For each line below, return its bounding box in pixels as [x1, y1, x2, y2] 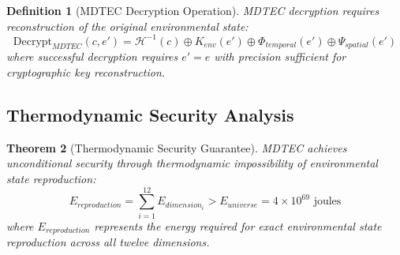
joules [313, 196, 342, 208]
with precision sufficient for [214, 48, 346, 65]
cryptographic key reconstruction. [6, 64, 166, 81]
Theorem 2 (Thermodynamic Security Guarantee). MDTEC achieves [6, 139, 347, 156]
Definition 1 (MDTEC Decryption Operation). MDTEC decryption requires [6, 2, 379, 18]
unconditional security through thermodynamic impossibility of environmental [6, 155, 378, 171]
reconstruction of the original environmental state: [6, 17, 249, 34]
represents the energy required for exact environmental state [94, 217, 382, 234]
